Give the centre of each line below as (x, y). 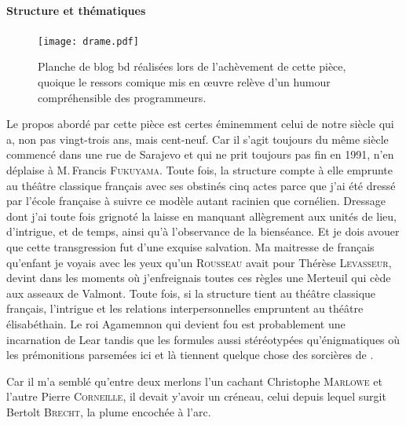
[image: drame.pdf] (88, 41)
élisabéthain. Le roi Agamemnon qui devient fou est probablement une (176, 323)
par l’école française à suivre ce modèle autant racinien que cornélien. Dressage (196, 201)
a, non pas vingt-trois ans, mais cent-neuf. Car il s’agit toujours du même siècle (198, 139)
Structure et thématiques (76, 10)
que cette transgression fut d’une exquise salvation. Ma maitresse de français (190, 246)
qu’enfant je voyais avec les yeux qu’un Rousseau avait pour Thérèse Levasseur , (199, 262)
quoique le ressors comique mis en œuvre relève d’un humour (184, 82)
